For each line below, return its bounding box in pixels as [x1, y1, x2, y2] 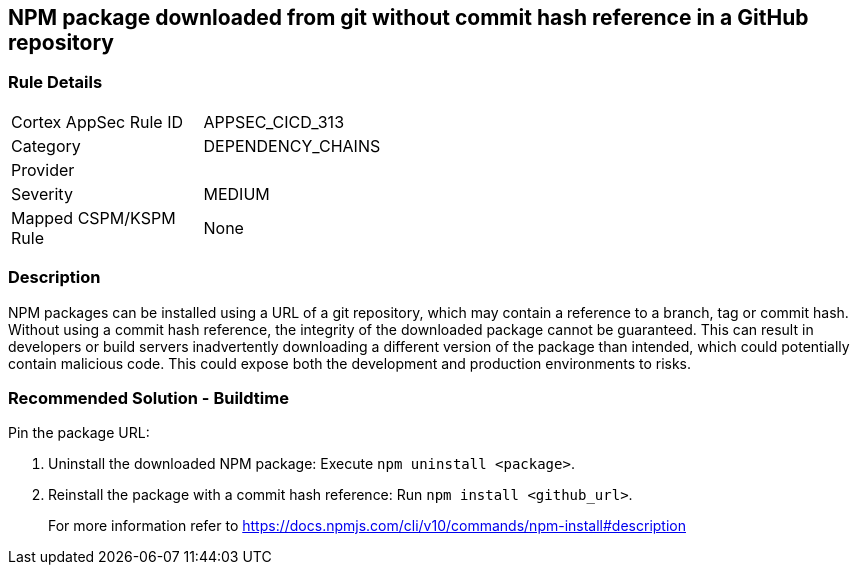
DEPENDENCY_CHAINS [203, 135, 381, 156]
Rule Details [8, 72, 103, 93]
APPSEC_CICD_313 [203, 111, 345, 132]
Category [11, 135, 81, 156]
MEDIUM [203, 183, 270, 204]
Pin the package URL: [8, 424, 150, 442]
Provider [11, 159, 75, 180]
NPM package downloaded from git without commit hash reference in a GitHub [8, 5, 809, 30]
